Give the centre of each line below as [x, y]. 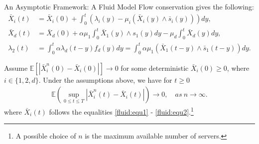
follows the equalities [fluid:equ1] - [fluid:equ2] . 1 [121, 111]
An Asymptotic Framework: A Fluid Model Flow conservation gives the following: [129, 6]
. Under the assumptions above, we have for [105, 79]
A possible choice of [46, 136]
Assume [16, 68]
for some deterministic [155, 68]
